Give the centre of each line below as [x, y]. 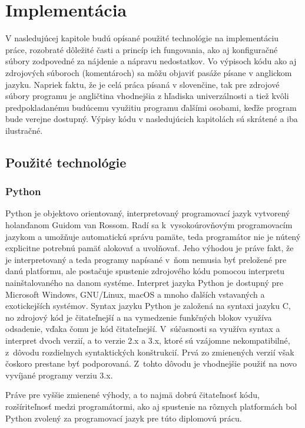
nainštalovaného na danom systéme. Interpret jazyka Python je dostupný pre [144, 283]
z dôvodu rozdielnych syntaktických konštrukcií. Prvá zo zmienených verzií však [150, 352]
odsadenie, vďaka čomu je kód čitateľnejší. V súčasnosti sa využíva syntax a [143, 329]
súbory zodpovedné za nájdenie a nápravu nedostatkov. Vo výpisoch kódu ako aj [151, 61]
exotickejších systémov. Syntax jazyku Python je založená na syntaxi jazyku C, [148, 306]
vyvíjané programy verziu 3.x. [59, 375]
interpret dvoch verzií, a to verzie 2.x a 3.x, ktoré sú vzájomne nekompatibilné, [148, 340]
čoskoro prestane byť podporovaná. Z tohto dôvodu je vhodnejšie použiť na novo [151, 363]
